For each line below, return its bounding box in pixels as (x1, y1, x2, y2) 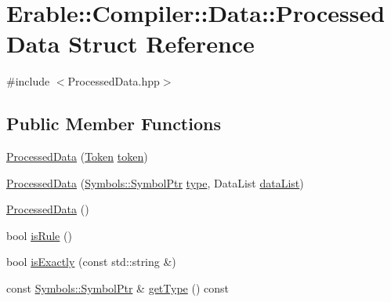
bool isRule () (6, 227, 72, 243)
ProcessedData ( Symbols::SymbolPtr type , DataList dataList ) (6, 174, 304, 191)
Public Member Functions (6, 111, 221, 136)
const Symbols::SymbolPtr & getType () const (6, 280, 229, 297)
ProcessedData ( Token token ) (6, 148, 148, 165)
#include (6, 73, 50, 89)
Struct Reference (68, 27, 255, 60)
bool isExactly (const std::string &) (6, 253, 176, 270)
